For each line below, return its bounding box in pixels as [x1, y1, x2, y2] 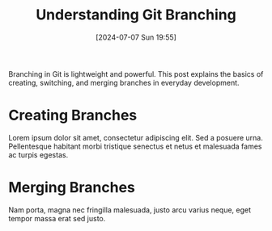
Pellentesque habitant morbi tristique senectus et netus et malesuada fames [8, 141, 262, 151]
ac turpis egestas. [8, 149, 69, 159]
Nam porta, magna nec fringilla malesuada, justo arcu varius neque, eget [8, 204, 252, 215]
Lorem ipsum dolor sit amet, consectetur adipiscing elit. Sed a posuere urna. [8, 132, 263, 142]
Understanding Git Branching [36, 6, 236, 24]
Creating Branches [8, 107, 138, 124]
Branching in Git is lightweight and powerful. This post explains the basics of [8, 69, 264, 78]
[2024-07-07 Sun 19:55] [96, 32, 176, 42]
